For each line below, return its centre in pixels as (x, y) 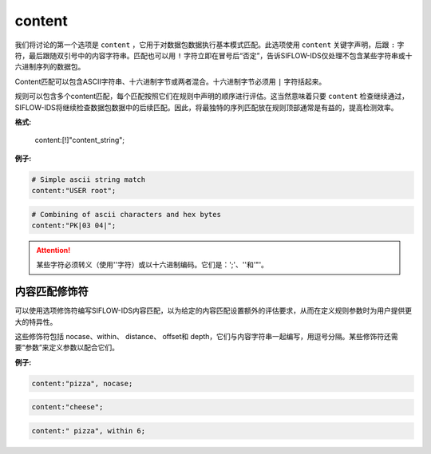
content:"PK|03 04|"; (74, 226)
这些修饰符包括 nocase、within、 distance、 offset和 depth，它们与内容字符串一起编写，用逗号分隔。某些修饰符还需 (206, 337)
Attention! (53, 250)
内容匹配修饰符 (51, 292)
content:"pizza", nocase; (82, 383)
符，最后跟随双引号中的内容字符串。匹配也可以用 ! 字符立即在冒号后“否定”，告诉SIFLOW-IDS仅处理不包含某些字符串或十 (214, 55)
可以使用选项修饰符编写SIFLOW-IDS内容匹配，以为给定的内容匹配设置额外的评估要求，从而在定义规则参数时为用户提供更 (214, 310)
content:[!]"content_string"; (80, 140)
